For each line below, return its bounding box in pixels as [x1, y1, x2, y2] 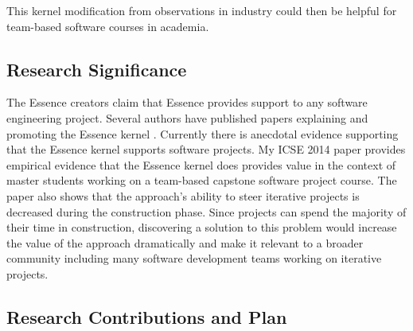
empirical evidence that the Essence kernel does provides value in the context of [6, 156, 396, 173]
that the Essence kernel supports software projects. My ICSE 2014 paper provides [6, 141, 406, 158]
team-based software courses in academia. [6, 18, 209, 34]
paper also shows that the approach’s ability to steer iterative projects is [6, 187, 360, 204]
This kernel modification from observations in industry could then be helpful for [6, 2, 397, 18]
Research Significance [6, 56, 187, 81]
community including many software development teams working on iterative [6, 250, 382, 267]
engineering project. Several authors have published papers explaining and [6, 109, 368, 126]
